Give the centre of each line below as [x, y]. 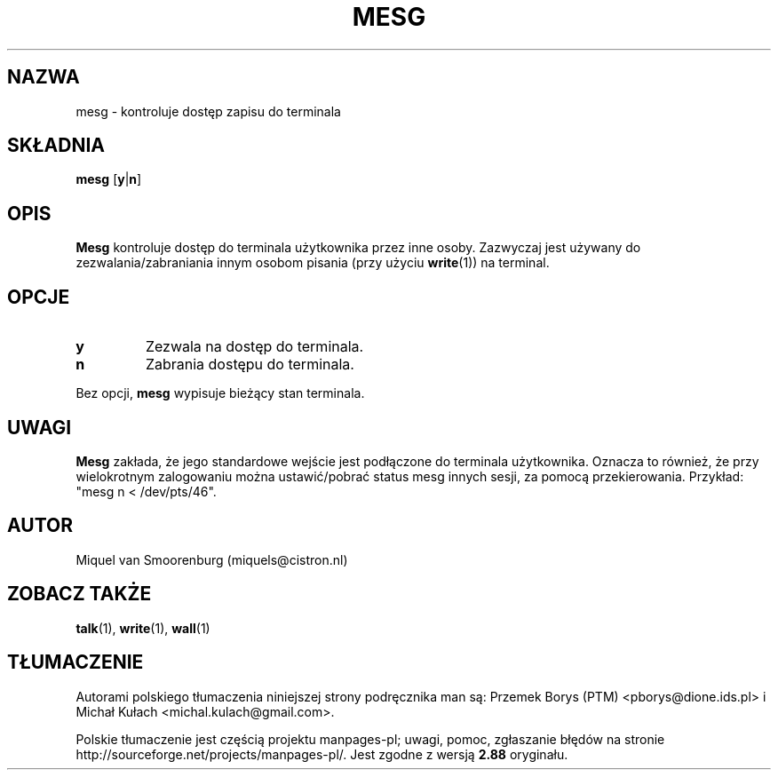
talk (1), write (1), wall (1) [143, 628]
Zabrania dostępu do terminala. [250, 365]
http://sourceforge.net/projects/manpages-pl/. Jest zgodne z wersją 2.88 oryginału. [322, 754]
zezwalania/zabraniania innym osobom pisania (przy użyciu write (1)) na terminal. [313, 263]
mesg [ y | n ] [109, 179]
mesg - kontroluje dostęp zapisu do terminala [208, 111]
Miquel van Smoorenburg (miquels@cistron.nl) [212, 559]
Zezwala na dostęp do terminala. [254, 347]
